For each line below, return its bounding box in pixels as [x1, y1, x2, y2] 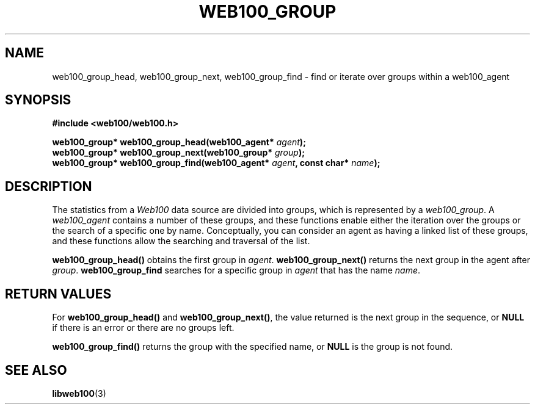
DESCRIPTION [5, 178, 92, 194]
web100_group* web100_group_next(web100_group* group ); [52, 147, 305, 158]
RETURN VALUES [5, 286, 112, 302]
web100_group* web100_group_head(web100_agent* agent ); [52, 137, 306, 148]
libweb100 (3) [52, 388, 106, 399]
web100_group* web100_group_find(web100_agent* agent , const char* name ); [52, 157, 380, 168]
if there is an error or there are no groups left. [52, 322, 235, 333]
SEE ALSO [5, 362, 67, 378]
